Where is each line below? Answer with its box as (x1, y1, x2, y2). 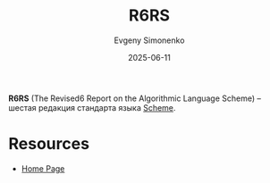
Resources (8, 134, 90, 154)
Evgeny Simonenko (114, 35, 185, 46)
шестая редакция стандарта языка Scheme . (8, 102, 176, 112)
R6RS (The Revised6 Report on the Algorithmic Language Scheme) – (8, 93, 261, 104)
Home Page (21, 162, 65, 174)
